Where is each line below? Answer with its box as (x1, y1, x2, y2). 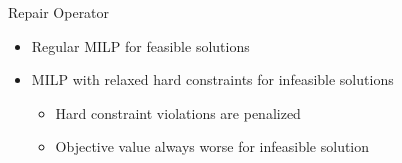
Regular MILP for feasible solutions (31, 35, 250, 56)
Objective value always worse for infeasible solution (55, 136, 370, 157)
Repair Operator (8, 2, 110, 22)
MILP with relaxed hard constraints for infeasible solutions (31, 69, 394, 90)
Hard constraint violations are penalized (55, 102, 301, 123)
